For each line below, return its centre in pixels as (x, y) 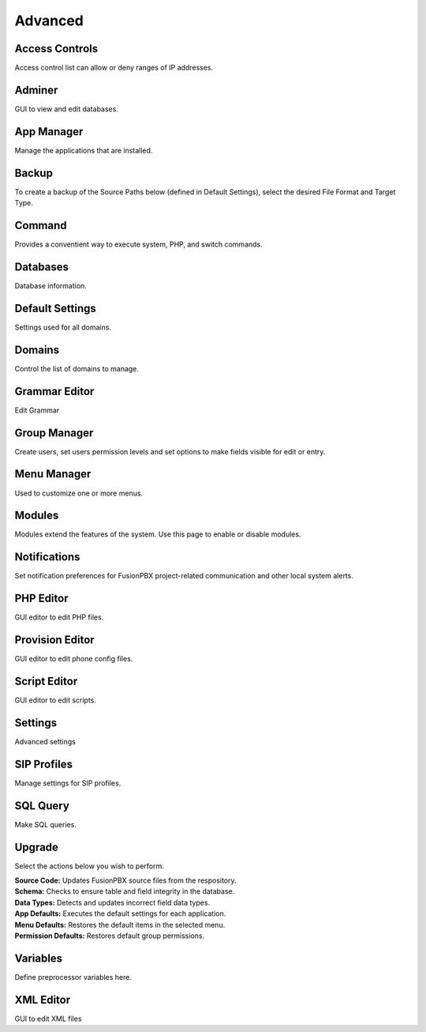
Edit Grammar (37, 410)
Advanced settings (45, 741)
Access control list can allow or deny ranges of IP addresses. (114, 68)
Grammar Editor (54, 391)
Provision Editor (54, 640)
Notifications (47, 557)
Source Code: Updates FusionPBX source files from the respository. (125, 880)
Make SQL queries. (45, 824)
